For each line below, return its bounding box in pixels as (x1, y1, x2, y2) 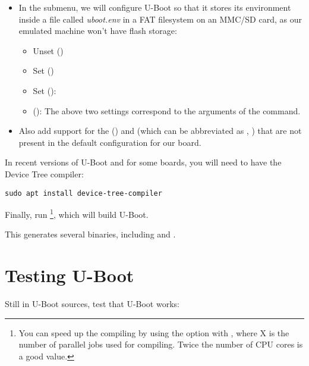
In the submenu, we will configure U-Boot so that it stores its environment (18, 1, 291, 13)
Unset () (33, 44, 64, 57)
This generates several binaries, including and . (5, 228, 176, 240)
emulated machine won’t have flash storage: (18, 24, 177, 37)
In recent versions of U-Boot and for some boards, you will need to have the (5, 156, 282, 168)
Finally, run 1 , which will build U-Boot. (5, 207, 149, 220)
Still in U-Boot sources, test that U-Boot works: (5, 298, 179, 310)
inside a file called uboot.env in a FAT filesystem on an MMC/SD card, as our (18, 12, 302, 25)
